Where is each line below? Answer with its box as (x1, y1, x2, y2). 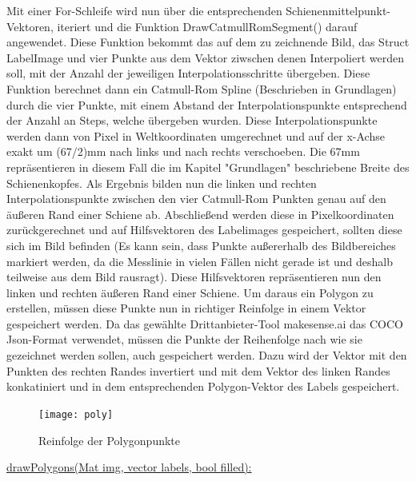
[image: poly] (38, 408, 114, 420)
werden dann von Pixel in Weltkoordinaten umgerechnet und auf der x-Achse (6, 127, 385, 144)
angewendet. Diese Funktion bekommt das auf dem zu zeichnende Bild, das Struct (6, 34, 410, 50)
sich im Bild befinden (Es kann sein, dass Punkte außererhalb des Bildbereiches (6, 237, 396, 253)
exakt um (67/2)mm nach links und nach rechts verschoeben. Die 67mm (6, 143, 360, 160)
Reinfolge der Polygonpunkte (38, 431, 181, 448)
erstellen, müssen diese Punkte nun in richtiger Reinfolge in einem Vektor (6, 300, 366, 316)
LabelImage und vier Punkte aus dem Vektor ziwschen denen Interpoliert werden (6, 49, 404, 66)
